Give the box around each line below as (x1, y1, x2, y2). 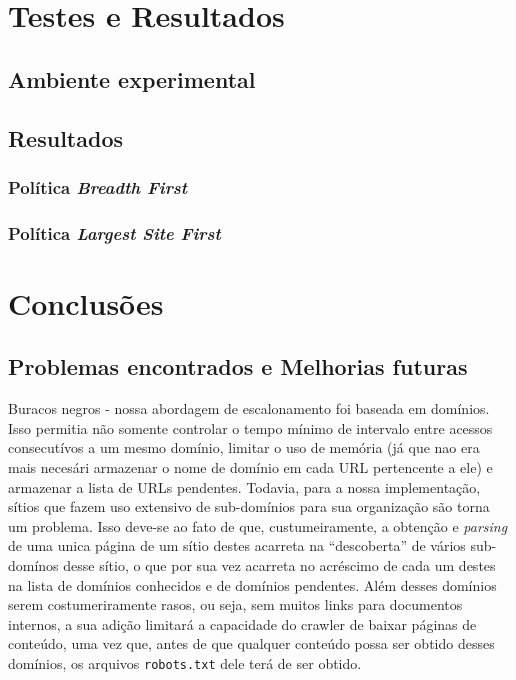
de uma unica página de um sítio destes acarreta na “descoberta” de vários (8, 535, 466, 556)
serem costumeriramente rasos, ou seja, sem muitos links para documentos (8, 594, 463, 615)
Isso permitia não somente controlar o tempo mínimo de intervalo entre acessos (8, 417, 493, 438)
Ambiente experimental (8, 63, 256, 94)
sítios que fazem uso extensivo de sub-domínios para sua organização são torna (8, 496, 490, 517)
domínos (8, 554, 59, 575)
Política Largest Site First (8, 220, 221, 245)
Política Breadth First (8, 174, 188, 199)
